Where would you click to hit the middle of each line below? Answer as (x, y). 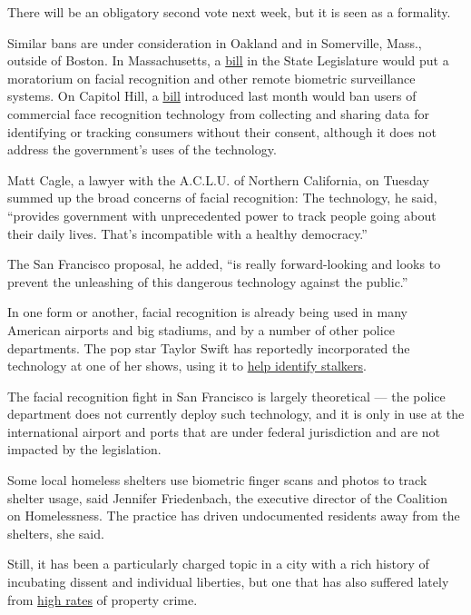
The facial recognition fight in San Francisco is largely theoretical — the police (226, 396)
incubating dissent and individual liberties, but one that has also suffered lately (228, 582)
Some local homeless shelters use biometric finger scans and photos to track (217, 480)
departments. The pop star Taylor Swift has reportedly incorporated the (209, 347)
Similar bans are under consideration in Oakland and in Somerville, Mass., (215, 42)
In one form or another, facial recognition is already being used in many (207, 312)
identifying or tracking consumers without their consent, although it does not (222, 131)
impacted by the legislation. (84, 449)
